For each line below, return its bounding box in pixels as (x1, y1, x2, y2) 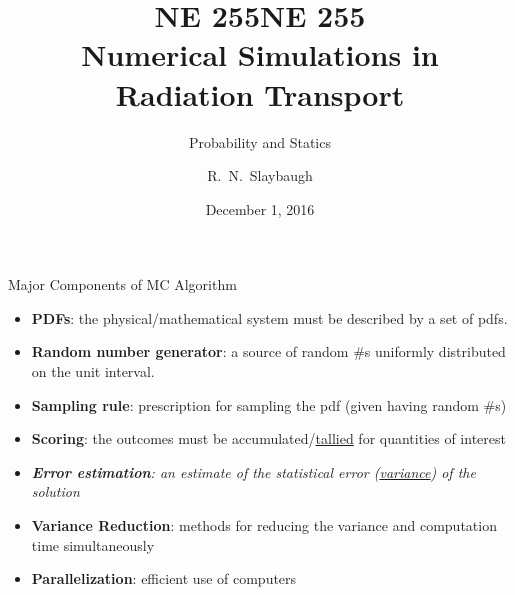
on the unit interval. (31, 361, 155, 382)
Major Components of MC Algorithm (8, 274, 237, 295)
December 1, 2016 (205, 198, 315, 219)
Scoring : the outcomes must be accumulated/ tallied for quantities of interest (31, 428, 506, 449)
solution (31, 481, 80, 502)
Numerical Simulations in (81, 34, 439, 75)
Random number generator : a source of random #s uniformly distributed (31, 341, 506, 362)
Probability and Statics (189, 131, 331, 152)
